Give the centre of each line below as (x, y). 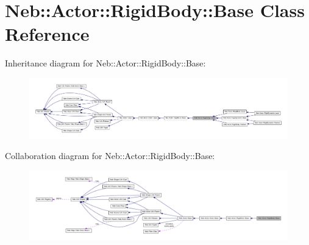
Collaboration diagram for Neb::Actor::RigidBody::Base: (110, 156)
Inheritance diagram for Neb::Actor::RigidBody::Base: (105, 63)
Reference (47, 34)
